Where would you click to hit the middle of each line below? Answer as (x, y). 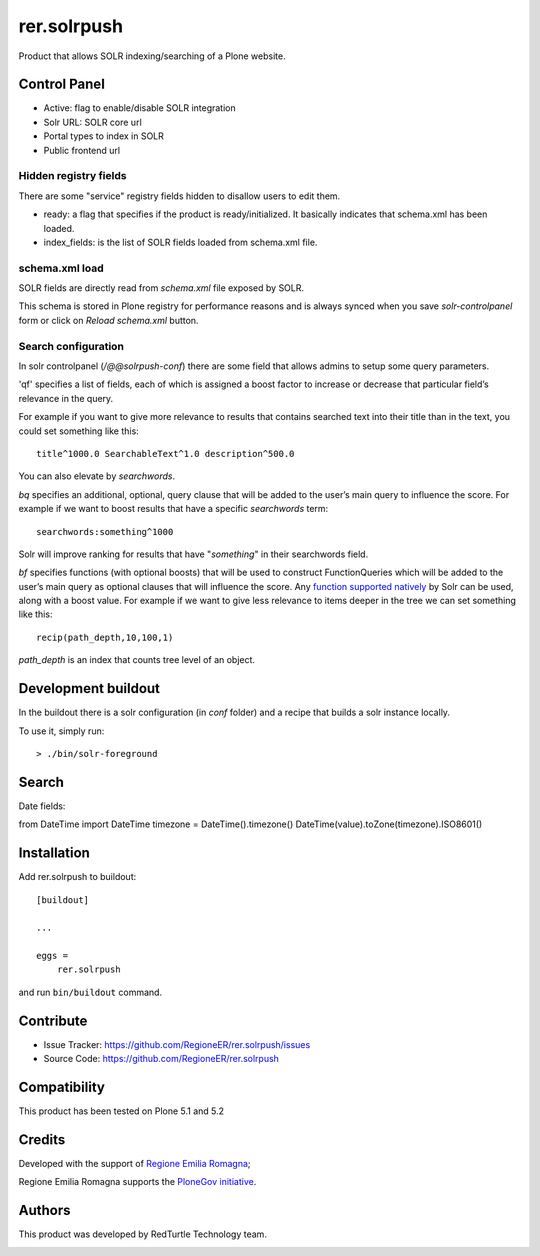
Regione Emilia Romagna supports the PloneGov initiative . (137, 1182)
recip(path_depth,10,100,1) (105, 637)
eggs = (52, 956)
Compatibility (61, 1086)
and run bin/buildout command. (90, 992)
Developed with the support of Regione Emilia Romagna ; (134, 1163)
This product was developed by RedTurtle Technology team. (142, 1234)
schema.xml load (61, 268)
